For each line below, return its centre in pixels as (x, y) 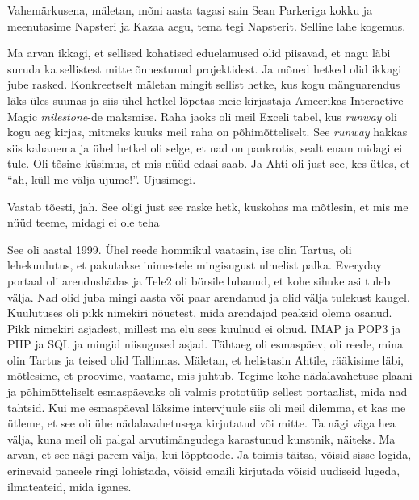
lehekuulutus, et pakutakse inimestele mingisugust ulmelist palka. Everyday (195, 265)
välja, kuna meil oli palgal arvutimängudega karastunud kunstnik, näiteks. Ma (201, 438)
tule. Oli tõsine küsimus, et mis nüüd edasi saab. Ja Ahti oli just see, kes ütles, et (209, 163)
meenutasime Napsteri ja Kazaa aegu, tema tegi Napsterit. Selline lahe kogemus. (207, 25)
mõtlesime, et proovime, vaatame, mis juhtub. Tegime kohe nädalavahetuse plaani (210, 375)
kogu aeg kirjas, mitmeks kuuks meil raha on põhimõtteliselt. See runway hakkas (207, 132)
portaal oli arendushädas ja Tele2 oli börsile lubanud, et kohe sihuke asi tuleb (199, 280)
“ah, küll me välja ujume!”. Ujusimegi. (102, 179)
